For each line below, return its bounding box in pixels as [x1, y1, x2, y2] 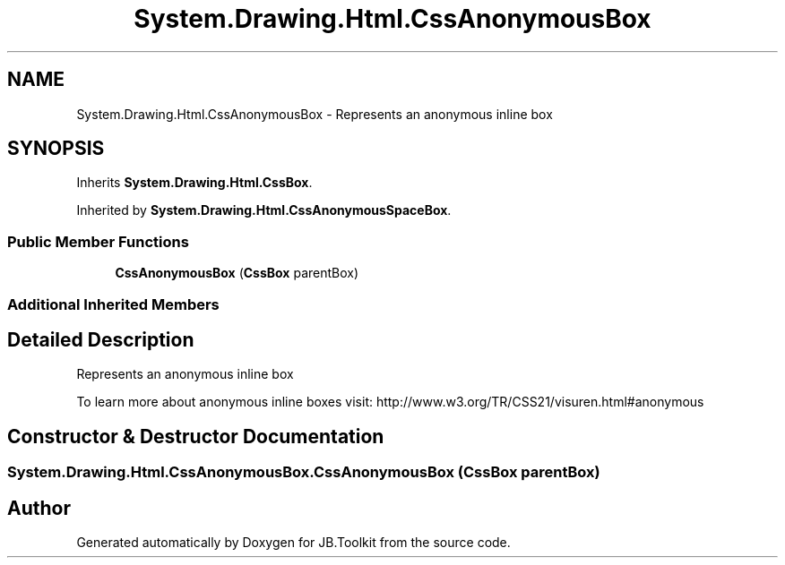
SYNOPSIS [7, 137, 105, 160]
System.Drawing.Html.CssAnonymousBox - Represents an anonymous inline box [76, 106, 553, 122]
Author [7, 496, 71, 519]
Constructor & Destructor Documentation [7, 424, 384, 448]
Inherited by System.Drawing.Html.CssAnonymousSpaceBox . [76, 202, 452, 218]
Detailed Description [7, 328, 194, 351]
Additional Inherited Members [7, 295, 220, 313]
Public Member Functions [7, 232, 189, 251]
